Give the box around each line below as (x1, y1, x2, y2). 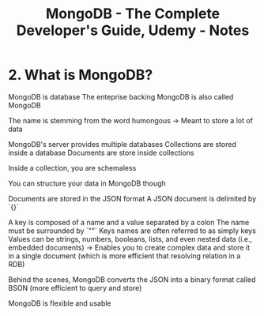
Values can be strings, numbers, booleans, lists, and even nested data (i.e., (8, 234, 253, 243)
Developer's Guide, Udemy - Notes (16, 21, 250, 39)
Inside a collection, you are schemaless (8, 163, 137, 172)
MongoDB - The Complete (45, 5, 221, 23)
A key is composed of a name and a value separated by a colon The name (8, 217, 250, 227)
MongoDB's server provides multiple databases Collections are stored (8, 139, 237, 149)
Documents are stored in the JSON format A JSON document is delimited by (8, 194, 257, 203)
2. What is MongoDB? (8, 66, 153, 84)
